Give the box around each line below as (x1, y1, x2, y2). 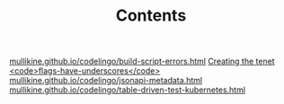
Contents (115, 5, 187, 26)
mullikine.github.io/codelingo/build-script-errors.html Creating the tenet (9, 56, 276, 67)
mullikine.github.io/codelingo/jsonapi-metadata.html (9, 75, 203, 86)
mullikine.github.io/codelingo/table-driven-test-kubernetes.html (9, 84, 245, 95)
